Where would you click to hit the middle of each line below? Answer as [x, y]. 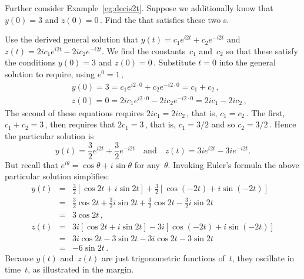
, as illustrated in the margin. [81, 269]
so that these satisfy [262, 50]
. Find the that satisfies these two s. [164, 19]
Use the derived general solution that [71, 39]
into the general [247, 62]
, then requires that [80, 124]
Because [19, 257]
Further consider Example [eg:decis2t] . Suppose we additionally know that [139, 8]
